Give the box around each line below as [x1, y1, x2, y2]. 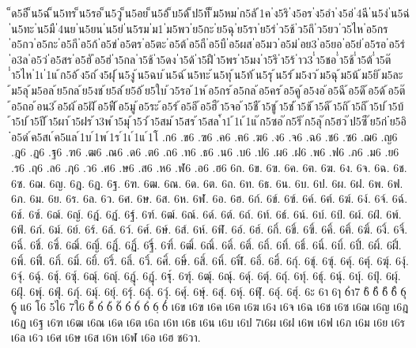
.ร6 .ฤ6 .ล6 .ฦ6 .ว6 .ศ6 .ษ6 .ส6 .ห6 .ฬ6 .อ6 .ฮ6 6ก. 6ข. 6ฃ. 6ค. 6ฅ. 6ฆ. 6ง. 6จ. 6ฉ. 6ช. [11, 159, 407, 175]
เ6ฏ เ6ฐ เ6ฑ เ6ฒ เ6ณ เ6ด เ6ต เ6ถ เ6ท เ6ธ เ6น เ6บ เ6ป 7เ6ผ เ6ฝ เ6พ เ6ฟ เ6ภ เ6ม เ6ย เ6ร [11, 313, 405, 330]
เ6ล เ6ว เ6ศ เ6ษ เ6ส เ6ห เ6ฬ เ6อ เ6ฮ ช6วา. [11, 329, 201, 346]
